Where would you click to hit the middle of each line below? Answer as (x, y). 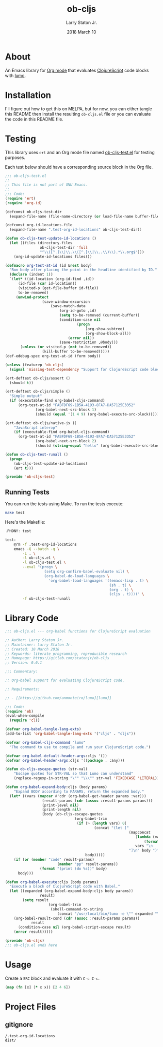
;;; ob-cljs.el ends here (31, 945)
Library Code (32, 618)
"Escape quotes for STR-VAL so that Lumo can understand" (73, 774)
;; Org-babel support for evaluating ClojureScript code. (65, 681)
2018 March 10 (81, 32)
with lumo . (16, 75)
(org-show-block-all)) (108, 333)
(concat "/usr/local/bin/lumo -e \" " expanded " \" (109, 914)
